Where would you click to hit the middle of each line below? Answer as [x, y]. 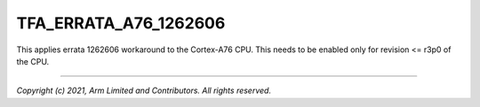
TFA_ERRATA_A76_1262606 [121, 23]
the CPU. [33, 61]
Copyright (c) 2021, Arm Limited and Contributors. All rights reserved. [144, 91]
